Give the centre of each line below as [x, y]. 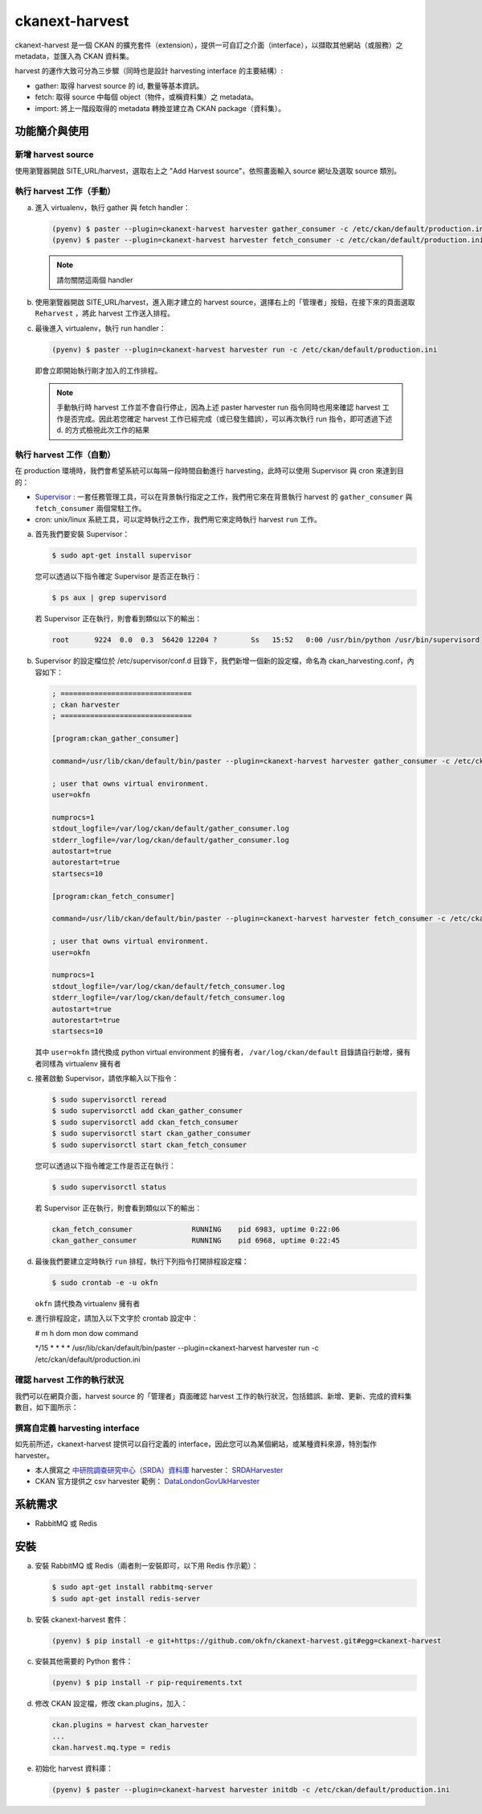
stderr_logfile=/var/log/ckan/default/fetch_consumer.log [168, 998]
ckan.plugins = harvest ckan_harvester [130, 1725]
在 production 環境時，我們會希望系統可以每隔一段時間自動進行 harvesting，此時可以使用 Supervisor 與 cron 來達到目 [210, 471]
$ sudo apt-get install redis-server [126, 1598]
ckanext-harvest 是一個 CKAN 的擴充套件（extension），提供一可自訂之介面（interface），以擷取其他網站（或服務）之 [209, 45]
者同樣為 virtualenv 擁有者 [78, 1063]
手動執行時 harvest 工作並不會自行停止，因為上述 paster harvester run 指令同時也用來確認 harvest [219, 407]
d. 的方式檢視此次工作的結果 [103, 430]
